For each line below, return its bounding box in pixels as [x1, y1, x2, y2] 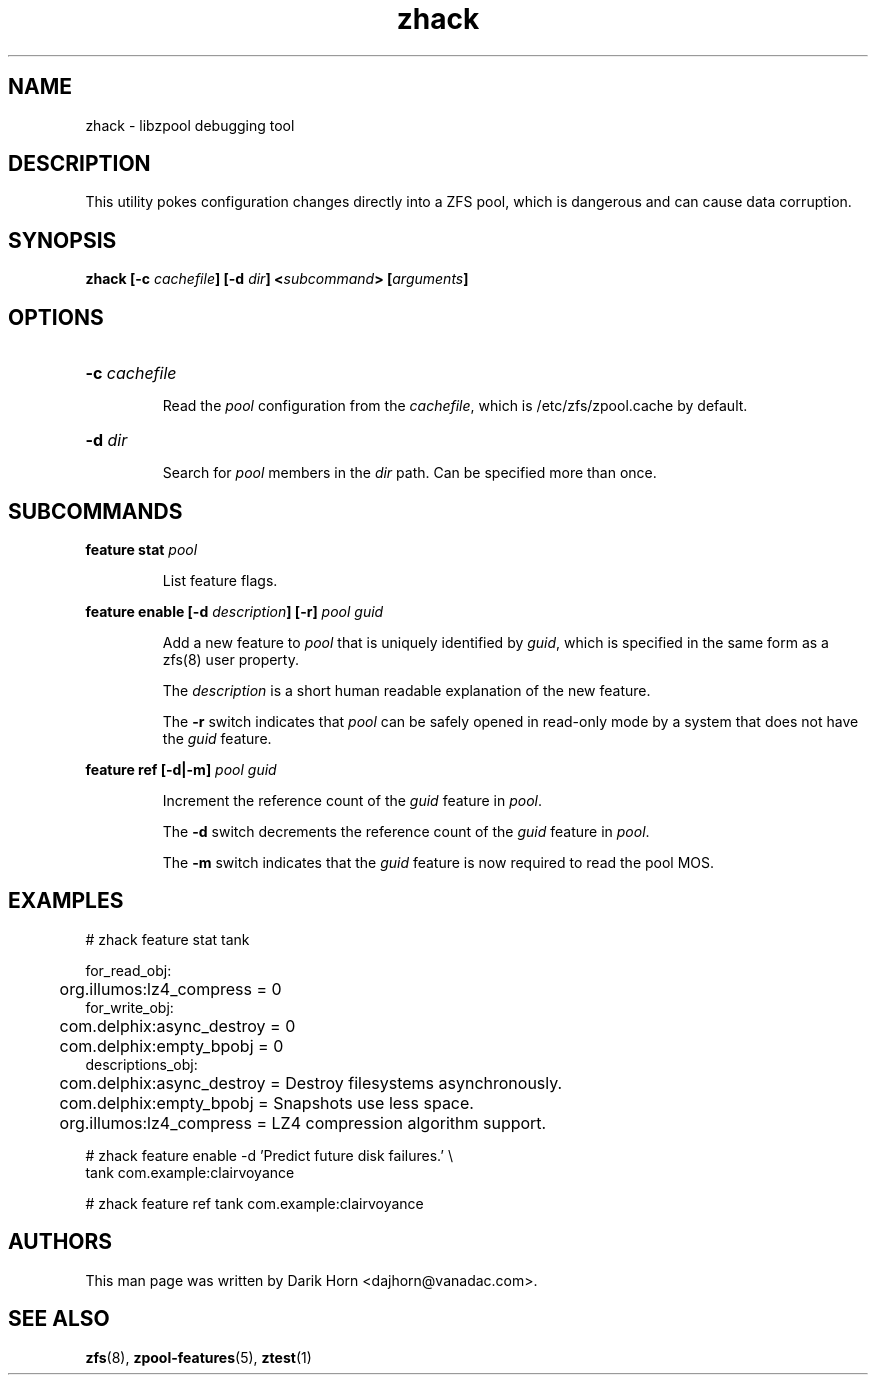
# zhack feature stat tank [85, 930, 250, 948]
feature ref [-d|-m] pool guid [85, 760, 277, 778]
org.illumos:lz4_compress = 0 [59, 978, 282, 999]
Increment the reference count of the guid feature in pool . [162, 791, 542, 809]
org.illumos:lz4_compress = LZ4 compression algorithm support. [59, 1112, 547, 1133]
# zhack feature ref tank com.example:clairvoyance [85, 1194, 424, 1212]
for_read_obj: [85, 961, 172, 979]
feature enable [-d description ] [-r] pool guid [85, 602, 384, 620]
